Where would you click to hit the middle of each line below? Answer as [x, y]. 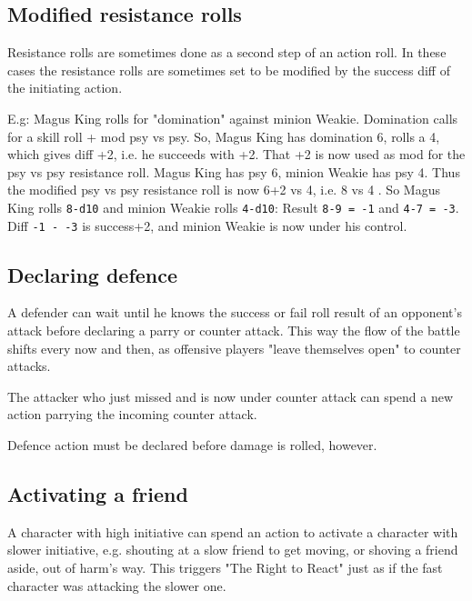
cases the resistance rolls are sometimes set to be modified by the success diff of [229, 70]
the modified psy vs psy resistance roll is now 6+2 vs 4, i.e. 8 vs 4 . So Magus [224, 190]
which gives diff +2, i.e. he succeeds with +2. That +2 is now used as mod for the [236, 154]
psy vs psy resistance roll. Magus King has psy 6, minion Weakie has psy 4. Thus [234, 171]
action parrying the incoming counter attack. [132, 414]
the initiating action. [65, 88]
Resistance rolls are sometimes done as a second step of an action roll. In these [227, 52]
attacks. [29, 366]
